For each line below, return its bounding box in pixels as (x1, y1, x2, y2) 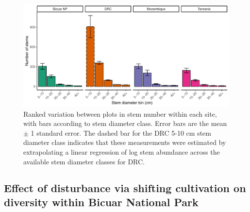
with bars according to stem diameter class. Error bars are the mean (23, 118, 227, 128)
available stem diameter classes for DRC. (23, 156, 145, 166)
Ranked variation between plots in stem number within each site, (23, 108, 217, 119)
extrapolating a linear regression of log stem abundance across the (23, 146, 220, 157)
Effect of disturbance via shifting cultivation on (4, 180, 246, 195)
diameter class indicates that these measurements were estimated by (23, 137, 226, 147)
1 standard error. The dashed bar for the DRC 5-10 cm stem (31, 127, 212, 138)
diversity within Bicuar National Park (4, 194, 199, 209)
